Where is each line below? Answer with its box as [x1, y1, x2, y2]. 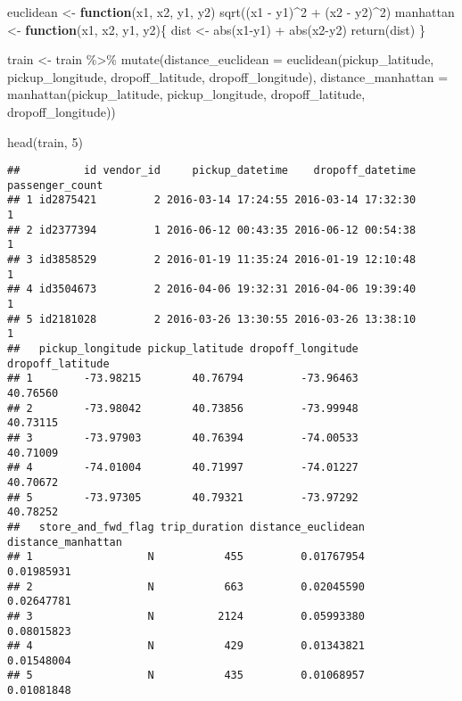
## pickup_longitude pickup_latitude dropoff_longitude [7, 342, 359, 356]
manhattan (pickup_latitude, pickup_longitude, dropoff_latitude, [7, 85, 366, 103]
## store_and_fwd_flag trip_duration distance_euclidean [7, 520, 365, 533]
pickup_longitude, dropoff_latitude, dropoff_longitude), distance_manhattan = [7, 67, 449, 86]
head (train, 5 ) [7, 132, 83, 151]
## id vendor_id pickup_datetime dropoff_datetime [7, 164, 417, 177]
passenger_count [7, 178, 103, 192]
